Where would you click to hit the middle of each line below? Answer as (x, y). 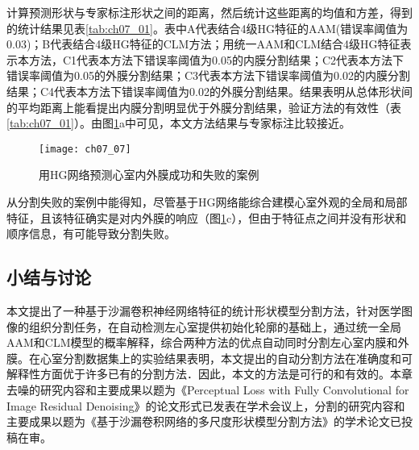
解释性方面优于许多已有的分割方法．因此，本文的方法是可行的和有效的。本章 (209, 374)
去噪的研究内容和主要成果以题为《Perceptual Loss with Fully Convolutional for (208, 389)
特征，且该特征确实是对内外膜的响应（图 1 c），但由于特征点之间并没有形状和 (207, 217)
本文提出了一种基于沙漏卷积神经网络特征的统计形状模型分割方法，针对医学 (204, 310)
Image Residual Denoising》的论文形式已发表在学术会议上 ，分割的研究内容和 (206, 405)
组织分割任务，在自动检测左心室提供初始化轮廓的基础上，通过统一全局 (215, 326)
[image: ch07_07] (85, 149)
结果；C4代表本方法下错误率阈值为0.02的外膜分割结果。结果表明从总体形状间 (209, 91)
